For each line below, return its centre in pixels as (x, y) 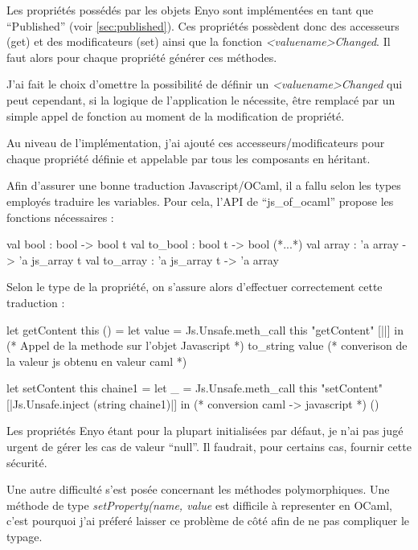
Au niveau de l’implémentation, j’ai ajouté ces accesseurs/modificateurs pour (196, 143)
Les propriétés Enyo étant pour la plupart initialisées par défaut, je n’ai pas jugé (205, 431)
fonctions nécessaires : (60, 217)
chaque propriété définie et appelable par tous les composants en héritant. (189, 158)
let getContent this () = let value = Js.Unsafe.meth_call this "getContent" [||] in (205, 329)
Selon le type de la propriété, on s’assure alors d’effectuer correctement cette (195, 287)
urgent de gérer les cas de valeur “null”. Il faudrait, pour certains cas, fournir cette (209, 447)
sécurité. (27, 462)
